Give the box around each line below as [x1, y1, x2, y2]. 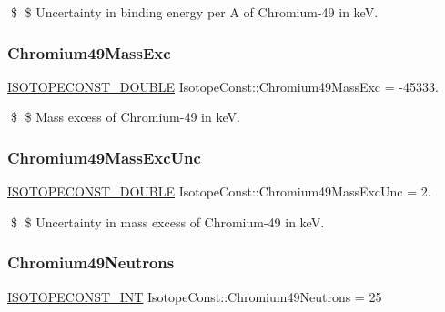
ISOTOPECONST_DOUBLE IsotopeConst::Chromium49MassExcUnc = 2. [7, 182, 431, 201]
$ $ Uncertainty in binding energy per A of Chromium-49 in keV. [10, 3, 379, 21]
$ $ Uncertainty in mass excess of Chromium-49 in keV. [10, 212, 325, 231]
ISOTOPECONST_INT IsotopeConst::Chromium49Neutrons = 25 [7, 287, 382, 306]
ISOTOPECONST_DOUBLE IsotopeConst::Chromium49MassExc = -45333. [7, 76, 439, 96]
